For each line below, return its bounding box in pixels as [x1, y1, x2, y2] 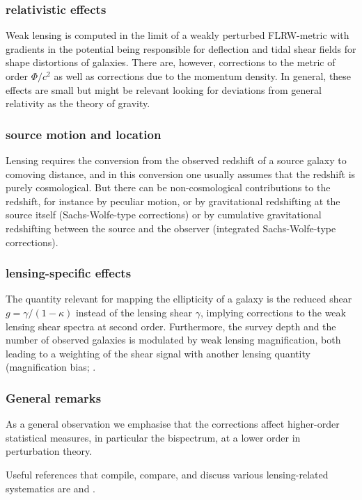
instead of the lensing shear [75, 305, 193, 319]
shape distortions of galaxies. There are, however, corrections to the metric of [6, 55, 336, 70]
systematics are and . [6, 481, 95, 495]
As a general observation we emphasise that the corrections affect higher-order [6, 417, 340, 431]
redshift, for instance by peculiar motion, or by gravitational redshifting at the [6, 193, 340, 208]
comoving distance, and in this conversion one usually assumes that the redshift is [6, 166, 356, 181]
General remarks [6, 389, 102, 406]
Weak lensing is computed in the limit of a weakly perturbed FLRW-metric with [6, 28, 349, 42]
